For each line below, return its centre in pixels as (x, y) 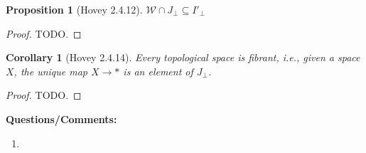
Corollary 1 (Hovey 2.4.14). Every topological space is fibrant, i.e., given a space (183, 57)
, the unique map (51, 71)
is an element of (158, 71)
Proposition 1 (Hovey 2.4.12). (74, 9)
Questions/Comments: (61, 118)
